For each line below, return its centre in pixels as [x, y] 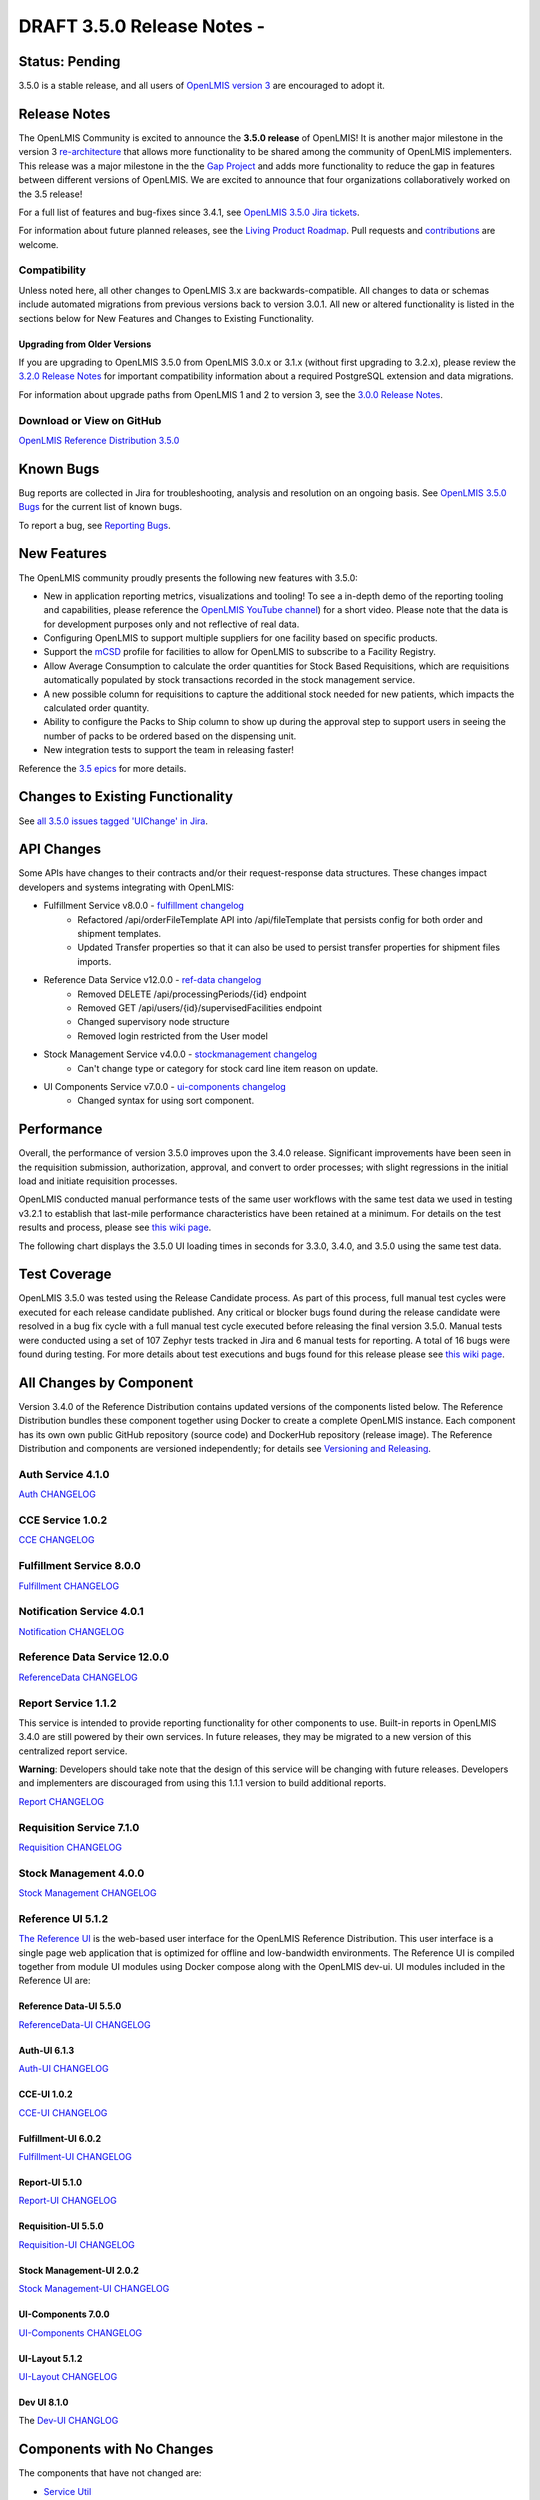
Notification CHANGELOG [71, 1631]
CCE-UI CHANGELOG [63, 2112]
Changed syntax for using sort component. [166, 1101]
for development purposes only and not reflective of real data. [171, 624]
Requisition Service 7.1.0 [79, 1827]
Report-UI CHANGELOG [67, 2201]
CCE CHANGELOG [56, 1540]
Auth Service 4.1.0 [64, 1474]
